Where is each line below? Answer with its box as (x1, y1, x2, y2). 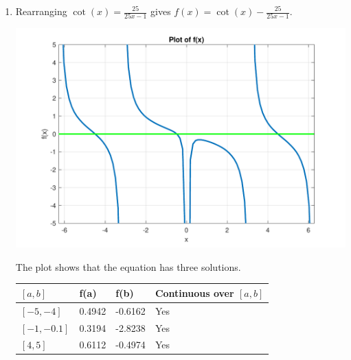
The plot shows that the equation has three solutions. (15, 259, 241, 274)
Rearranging (15, 4, 67, 18)
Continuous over (155, 285, 234, 300)
